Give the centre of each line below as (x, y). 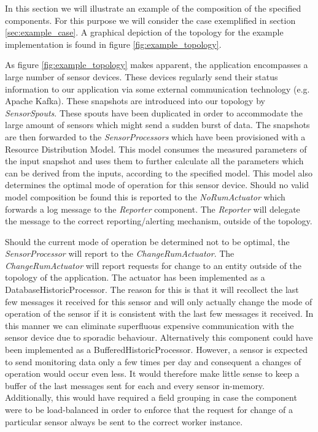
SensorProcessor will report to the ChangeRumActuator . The (120, 253)
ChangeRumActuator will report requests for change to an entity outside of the (153, 265)
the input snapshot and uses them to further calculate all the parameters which (154, 161)
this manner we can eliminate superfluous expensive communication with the (149, 325)
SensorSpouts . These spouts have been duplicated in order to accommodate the (154, 112)
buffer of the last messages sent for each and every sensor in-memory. (135, 385)
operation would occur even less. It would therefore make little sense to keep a (152, 373)
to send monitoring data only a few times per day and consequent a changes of (153, 361)
